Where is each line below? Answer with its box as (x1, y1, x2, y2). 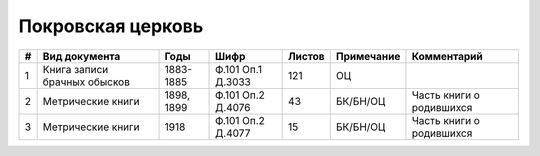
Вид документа (42, 49, 121, 63)
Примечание (335, 49, 401, 63)
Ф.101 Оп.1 (215, 62, 262, 76)
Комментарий (411, 49, 484, 63)
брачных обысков (42, 75, 130, 89)
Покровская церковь (18, 15, 204, 37)
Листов (288, 49, 325, 63)
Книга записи (42, 62, 109, 76)
